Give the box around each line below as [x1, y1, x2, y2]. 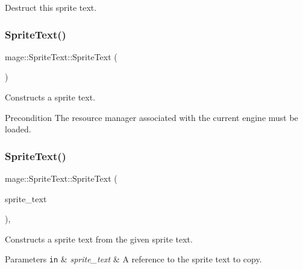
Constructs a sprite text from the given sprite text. [5, 232, 193, 245]
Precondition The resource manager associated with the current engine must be [5, 111, 298, 123]
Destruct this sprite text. [5, 1, 97, 13]
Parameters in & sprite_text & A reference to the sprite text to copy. [5, 253, 262, 265]
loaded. [5, 123, 31, 135]
